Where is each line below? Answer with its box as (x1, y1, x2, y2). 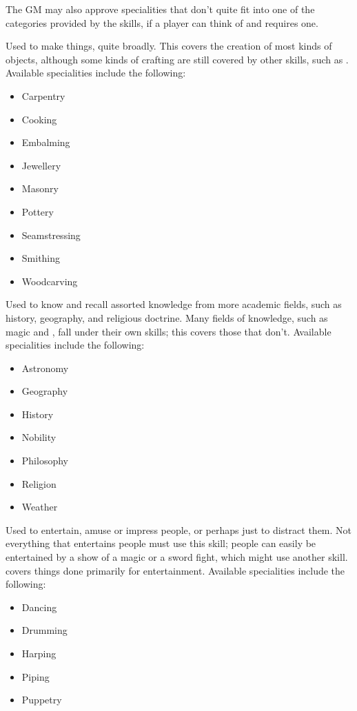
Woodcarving (21, 274, 78, 288)
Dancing (21, 599, 57, 614)
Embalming (21, 135, 70, 150)
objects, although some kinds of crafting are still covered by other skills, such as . (6, 52, 349, 66)
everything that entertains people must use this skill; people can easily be (6, 536, 316, 550)
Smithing (21, 251, 61, 265)
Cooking (21, 112, 57, 126)
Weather (21, 499, 58, 514)
